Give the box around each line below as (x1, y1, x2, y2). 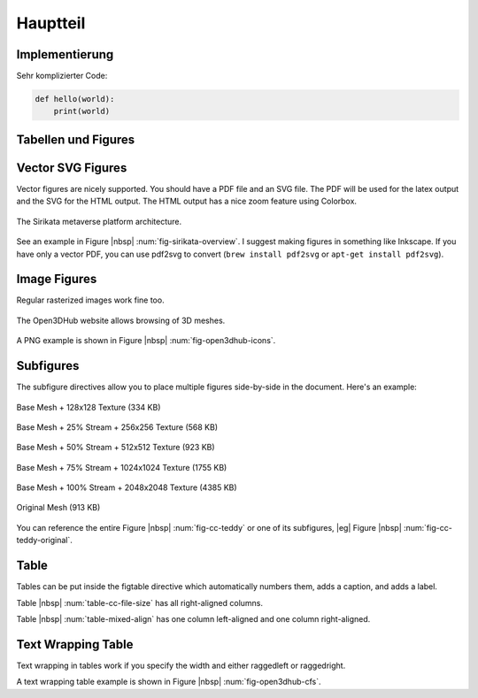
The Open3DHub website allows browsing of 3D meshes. (16, 315, 226, 326)
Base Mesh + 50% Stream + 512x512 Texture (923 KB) (16, 442, 216, 453)
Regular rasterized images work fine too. (16, 295, 165, 305)
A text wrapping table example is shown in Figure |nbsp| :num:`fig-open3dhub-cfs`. (16, 677, 321, 687)
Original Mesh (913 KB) (16, 502, 101, 513)
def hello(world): (35, 94, 115, 104)
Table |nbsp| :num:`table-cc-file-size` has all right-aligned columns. (16, 597, 264, 608)
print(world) (53, 106, 111, 117)
